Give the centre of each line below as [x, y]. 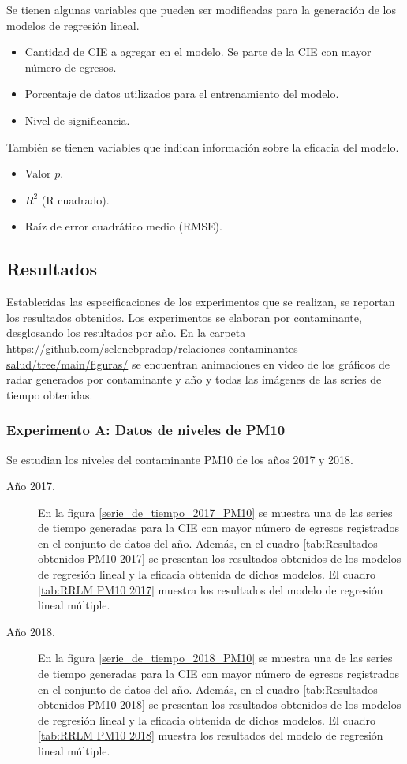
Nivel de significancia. [77, 120]
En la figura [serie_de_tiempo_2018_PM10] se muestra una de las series [215, 658]
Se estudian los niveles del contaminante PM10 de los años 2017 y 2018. [180, 459]
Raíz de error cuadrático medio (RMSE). [123, 226]
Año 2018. [31, 631]
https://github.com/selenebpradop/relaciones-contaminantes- [154, 348]
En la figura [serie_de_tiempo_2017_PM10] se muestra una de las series [215, 512]
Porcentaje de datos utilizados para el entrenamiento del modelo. [182, 94]
